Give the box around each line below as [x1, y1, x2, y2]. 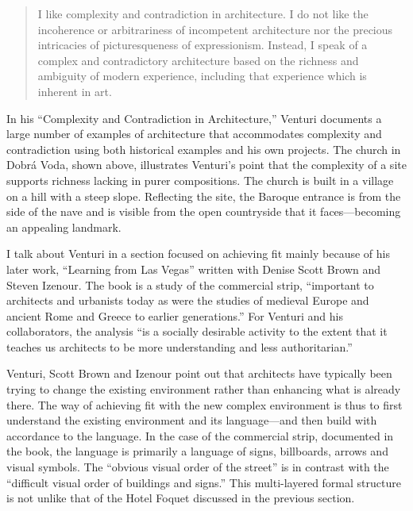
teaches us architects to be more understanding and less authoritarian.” [6, 338, 353, 355]
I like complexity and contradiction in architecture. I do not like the [37, 6, 369, 21]
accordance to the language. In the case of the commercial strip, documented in [6, 427, 394, 444]
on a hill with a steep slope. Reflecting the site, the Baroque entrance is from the [6, 187, 401, 204]
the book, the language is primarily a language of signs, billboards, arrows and [6, 443, 388, 459]
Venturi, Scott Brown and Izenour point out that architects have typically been [6, 365, 392, 382]
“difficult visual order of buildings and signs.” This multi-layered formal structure [6, 474, 401, 490]
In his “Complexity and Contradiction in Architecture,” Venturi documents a [6, 109, 382, 126]
